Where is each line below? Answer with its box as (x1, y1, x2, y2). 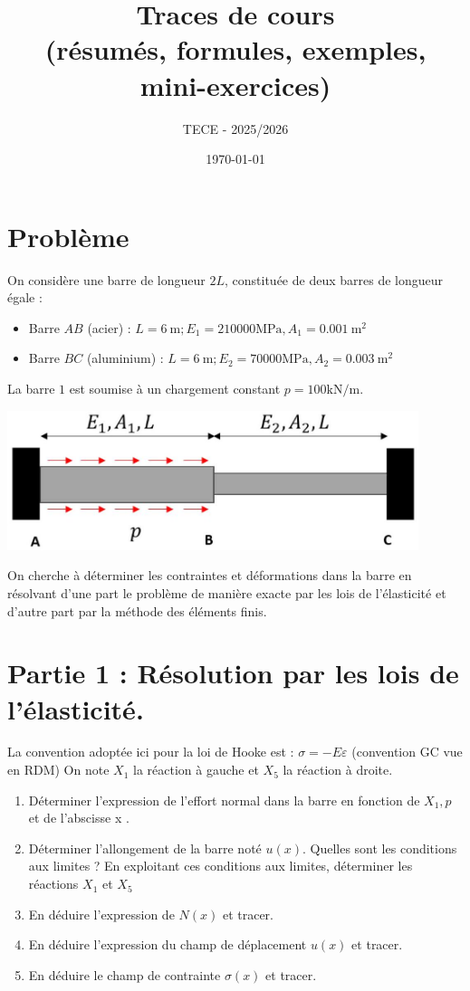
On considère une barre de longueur (7, 270, 206, 289)
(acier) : (87, 318, 131, 337)
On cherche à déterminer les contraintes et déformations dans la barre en (7, 566, 412, 585)
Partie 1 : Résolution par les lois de (7, 654, 459, 691)
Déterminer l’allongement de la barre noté (28, 838, 262, 857)
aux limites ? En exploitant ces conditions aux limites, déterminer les (28, 856, 413, 875)
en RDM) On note (7, 760, 110, 779)
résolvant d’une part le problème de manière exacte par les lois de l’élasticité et (7, 583, 446, 602)
